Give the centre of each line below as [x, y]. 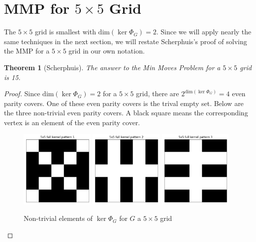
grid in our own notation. [107, 51]
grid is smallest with [65, 32]
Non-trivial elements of [58, 218]
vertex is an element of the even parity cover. [72, 122]
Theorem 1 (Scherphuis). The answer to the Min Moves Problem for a [112, 67]
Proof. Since [22, 94]
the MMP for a [27, 51]
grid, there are [158, 94]
